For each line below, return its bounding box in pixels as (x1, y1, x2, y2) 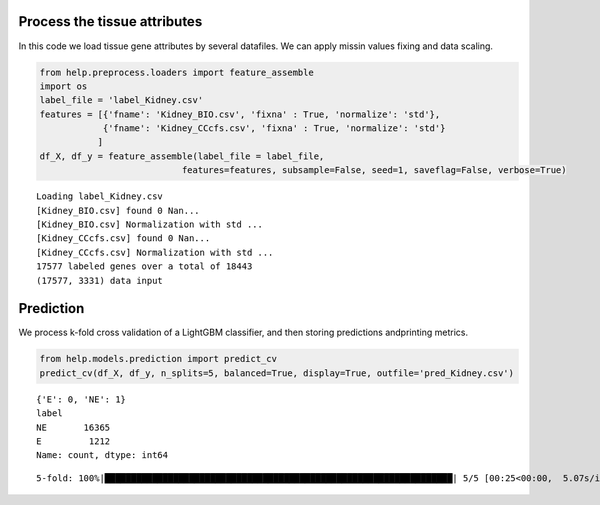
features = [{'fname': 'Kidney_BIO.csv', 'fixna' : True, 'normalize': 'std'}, (39, 108, 441, 120)
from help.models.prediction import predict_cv (39, 353, 277, 365)
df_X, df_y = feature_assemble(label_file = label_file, (39, 150, 325, 162)
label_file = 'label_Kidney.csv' (39, 95, 204, 106)
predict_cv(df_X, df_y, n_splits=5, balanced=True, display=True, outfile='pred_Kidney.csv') (39, 367, 515, 379)
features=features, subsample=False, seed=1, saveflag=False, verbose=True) (181, 165, 567, 176)
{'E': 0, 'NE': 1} (36, 393, 127, 405)
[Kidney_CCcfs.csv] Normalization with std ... (36, 246, 274, 258)
